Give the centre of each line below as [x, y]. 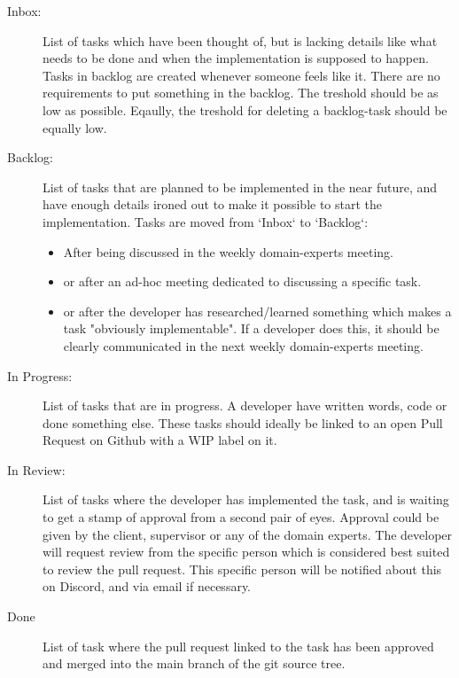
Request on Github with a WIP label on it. [160, 440]
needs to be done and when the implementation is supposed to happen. [236, 58]
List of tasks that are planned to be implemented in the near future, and [240, 187]
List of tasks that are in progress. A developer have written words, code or [245, 405]
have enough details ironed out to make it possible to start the [213, 204]
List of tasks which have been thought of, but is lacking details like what [240, 40]
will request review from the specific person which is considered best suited [246, 552]
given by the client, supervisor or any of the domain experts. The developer [248, 534]
